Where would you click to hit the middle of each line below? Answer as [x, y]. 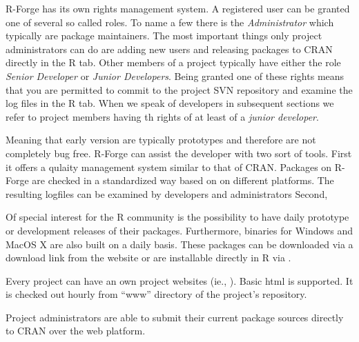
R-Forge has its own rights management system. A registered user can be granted [178, 8]
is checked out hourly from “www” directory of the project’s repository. [156, 294]
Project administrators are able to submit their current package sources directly [175, 317]
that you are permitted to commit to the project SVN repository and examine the [179, 89]
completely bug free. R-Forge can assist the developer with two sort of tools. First [179, 153]
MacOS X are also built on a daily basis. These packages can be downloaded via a [179, 244]
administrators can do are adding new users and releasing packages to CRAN [169, 49]
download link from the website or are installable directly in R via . [148, 258]
